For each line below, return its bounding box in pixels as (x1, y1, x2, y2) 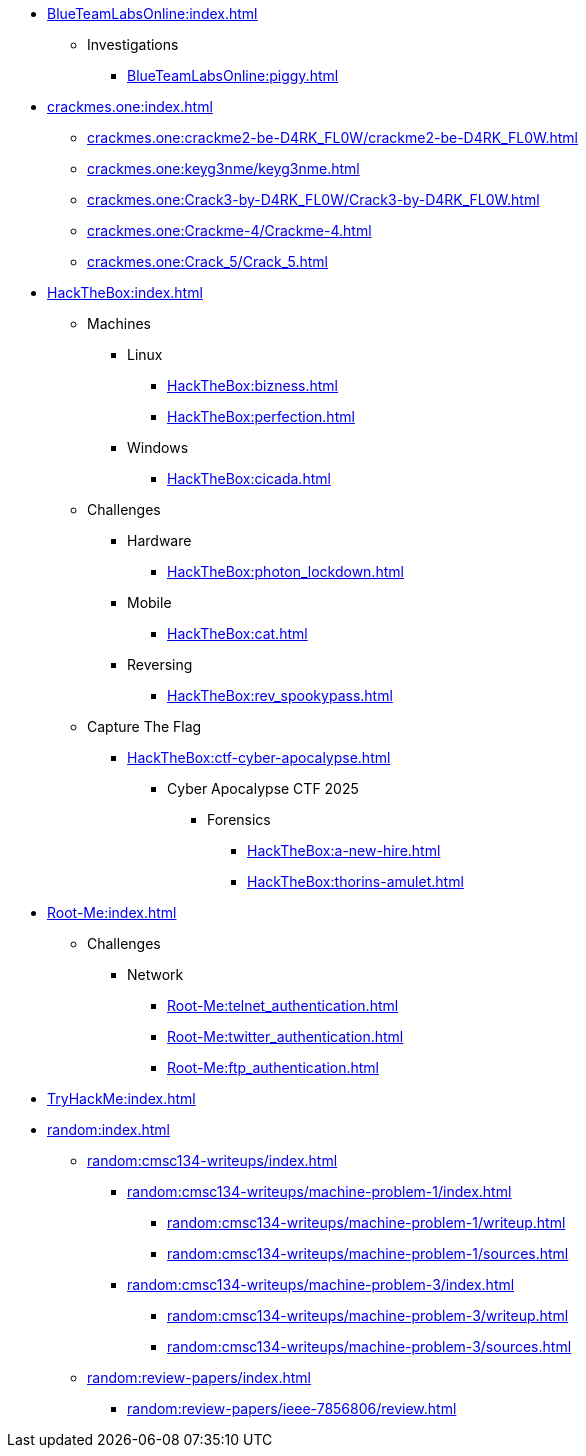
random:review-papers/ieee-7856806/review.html (127, 1400, 457, 1417)
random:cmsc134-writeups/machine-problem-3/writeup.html (167, 1307, 569, 1324)
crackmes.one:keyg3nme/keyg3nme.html (87, 160, 360, 177)
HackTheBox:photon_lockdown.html (167, 563, 404, 580)
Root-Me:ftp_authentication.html (167, 1059, 380, 1076)
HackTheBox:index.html (47, 284, 203, 301)
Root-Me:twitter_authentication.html (167, 1028, 404, 1045)
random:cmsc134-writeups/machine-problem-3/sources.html (167, 1338, 572, 1355)
